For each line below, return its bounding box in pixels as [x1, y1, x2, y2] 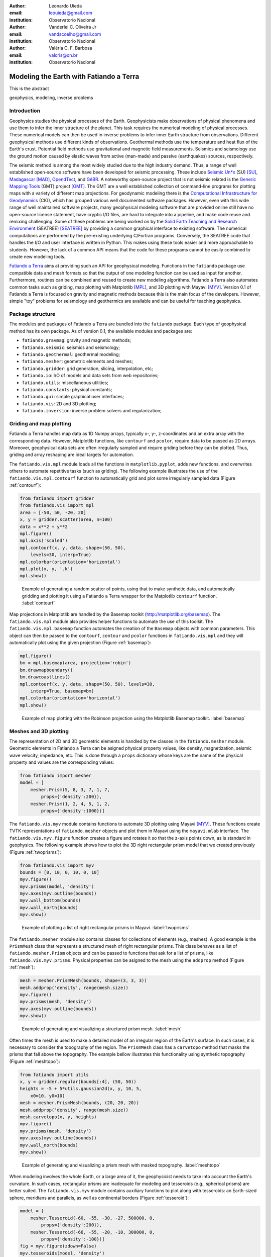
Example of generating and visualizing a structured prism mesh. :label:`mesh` [22, 1026, 182, 1032]
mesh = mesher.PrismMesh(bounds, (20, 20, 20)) [20, 1100, 139, 1106]
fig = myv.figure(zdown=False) [20, 1243, 97, 1249]
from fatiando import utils [20, 1071, 89, 1078]
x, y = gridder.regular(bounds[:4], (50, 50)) [20, 1079, 137, 1085]
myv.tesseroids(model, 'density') [20, 1250, 105, 1256]
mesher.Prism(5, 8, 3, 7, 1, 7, [30, 787, 110, 792]
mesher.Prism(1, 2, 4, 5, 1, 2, [30, 801, 110, 806]
